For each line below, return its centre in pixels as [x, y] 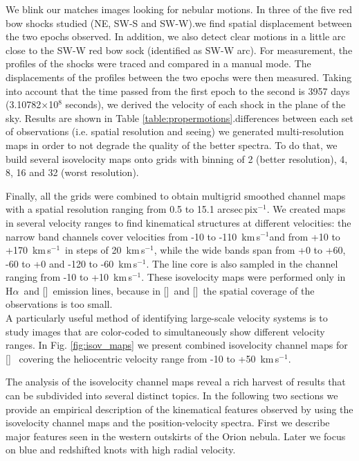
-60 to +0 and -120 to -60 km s [72, 263]
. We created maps [306, 209]
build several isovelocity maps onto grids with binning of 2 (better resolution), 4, [177, 158]
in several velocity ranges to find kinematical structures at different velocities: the [178, 222]
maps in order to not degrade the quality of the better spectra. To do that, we [172, 145]
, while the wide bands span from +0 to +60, [250, 250]
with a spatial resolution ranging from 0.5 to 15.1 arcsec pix [132, 209]
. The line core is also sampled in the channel [242, 263]
